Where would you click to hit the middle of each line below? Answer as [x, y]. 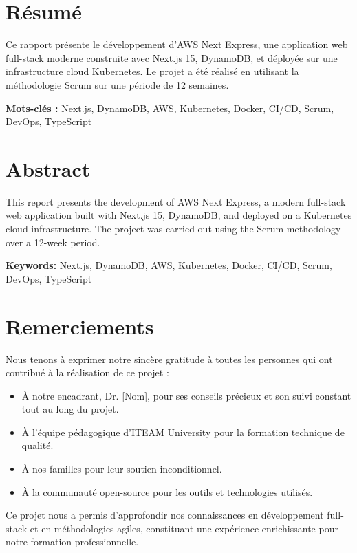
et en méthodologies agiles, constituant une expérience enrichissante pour [184, 528]
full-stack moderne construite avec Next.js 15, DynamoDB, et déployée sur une [172, 57]
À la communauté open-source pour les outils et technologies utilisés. [167, 491]
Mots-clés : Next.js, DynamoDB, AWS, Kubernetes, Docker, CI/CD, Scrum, [170, 108]
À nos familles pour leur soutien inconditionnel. [122, 469]
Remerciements [80, 326]
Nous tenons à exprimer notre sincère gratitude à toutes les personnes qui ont [169, 359]
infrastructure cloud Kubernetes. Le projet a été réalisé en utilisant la [152, 71]
